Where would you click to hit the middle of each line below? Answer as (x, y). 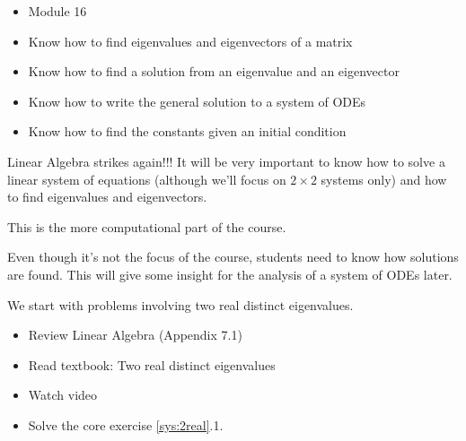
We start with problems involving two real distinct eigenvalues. (180, 304)
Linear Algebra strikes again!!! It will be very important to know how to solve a (226, 161)
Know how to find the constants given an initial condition (187, 131)
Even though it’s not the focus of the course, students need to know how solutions (233, 257)
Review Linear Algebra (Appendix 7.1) (135, 335)
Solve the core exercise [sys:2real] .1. (126, 424)
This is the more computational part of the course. (147, 226)
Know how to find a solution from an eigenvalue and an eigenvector (214, 71)
